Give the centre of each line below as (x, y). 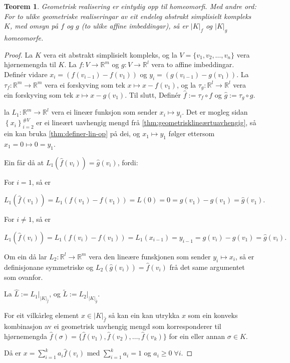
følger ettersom (192, 133)
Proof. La (19, 54)
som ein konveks (213, 315)
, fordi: (128, 162)
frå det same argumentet (207, 267)
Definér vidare (26, 74)
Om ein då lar (26, 256)
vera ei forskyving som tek (85, 84)
